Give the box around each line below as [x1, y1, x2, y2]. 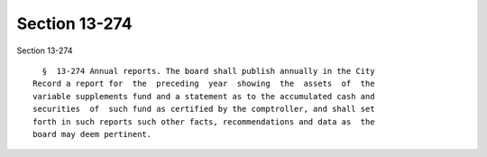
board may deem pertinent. [32, 129, 152, 139]
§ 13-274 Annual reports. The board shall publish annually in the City [41, 66, 375, 76]
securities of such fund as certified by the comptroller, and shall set [32, 104, 375, 115]
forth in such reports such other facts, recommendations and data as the [32, 116, 375, 126]
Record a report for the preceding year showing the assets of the [32, 78, 375, 89]
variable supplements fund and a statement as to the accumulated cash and [32, 91, 375, 101]
